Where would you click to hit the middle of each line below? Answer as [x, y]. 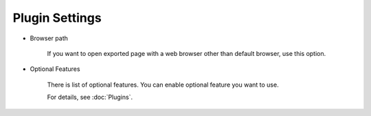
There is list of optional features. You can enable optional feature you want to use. [163, 85]
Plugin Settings [57, 18]
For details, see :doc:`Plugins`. [90, 97]
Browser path [49, 38]
